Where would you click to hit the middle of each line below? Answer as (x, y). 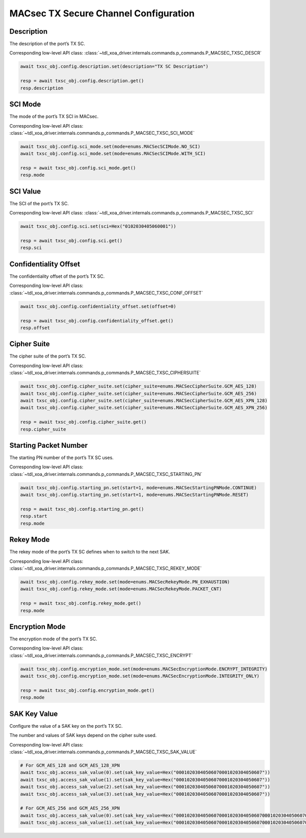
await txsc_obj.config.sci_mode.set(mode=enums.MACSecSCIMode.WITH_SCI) (113, 154)
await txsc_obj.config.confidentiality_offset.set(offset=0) (98, 306)
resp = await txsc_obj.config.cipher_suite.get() (83, 422)
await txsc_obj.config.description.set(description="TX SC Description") (114, 67)
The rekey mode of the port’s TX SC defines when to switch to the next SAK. (90, 552)
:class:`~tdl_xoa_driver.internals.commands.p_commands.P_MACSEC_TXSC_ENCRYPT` (101, 655)
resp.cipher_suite (43, 429)
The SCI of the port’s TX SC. (39, 203)
